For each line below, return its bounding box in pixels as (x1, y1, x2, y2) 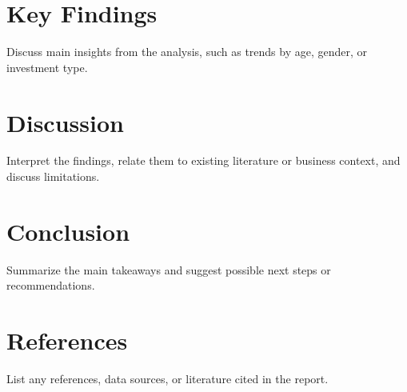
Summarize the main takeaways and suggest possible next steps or (6, 261, 331, 278)
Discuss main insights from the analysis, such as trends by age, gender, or (6, 43, 368, 60)
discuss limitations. (6, 168, 100, 185)
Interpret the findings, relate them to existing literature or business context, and (6, 152, 401, 169)
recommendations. (6, 277, 95, 294)
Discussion (6, 106, 124, 138)
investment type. (6, 58, 88, 75)
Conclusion (6, 214, 130, 247)
